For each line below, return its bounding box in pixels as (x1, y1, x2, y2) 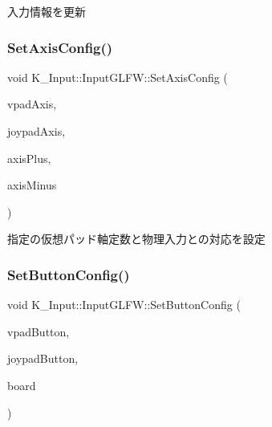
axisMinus (7, 177, 57, 193)
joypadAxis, (7, 123, 66, 139)
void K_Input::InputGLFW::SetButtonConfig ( (7, 296, 241, 313)
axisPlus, (7, 149, 51, 166)
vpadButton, (7, 323, 70, 340)
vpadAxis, (7, 96, 57, 112)
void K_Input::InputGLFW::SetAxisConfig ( (7, 68, 228, 85)
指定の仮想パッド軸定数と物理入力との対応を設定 (7, 230, 266, 247)
